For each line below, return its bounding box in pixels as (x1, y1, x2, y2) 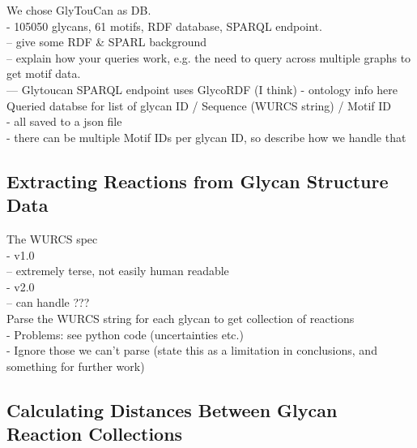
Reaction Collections (6, 421, 183, 446)
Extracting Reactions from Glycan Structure (6, 168, 389, 193)
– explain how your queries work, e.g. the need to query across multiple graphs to (6, 49, 411, 66)
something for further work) (6, 357, 145, 374)
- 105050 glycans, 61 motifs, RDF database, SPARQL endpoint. (6, 17, 322, 34)
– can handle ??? (6, 294, 90, 311)
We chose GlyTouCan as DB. (6, 2, 151, 18)
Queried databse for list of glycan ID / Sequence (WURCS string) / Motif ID (6, 97, 391, 114)
